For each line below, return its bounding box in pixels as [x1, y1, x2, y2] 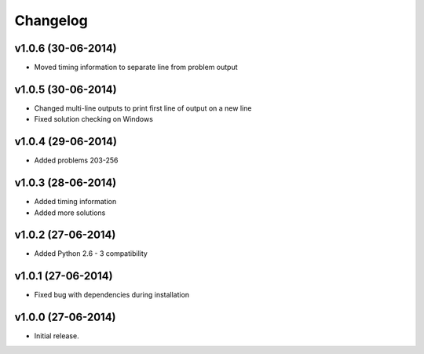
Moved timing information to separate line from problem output [34, 63, 239, 72]
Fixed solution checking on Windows [34, 115, 153, 124]
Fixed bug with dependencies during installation [34, 290, 190, 300]
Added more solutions [34, 208, 106, 217]
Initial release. [34, 331, 79, 341]
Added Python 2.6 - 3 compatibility [34, 249, 148, 258]
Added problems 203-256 [34, 155, 119, 165]
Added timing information [34, 197, 117, 206]
